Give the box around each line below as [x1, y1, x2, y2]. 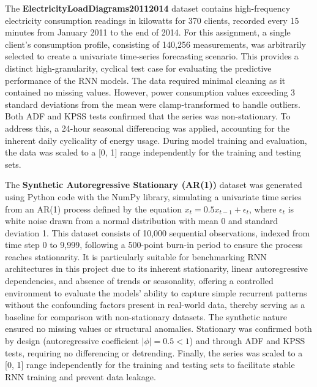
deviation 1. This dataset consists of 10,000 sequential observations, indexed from [5, 226, 310, 239]
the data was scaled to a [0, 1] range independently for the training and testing [5, 146, 301, 159]
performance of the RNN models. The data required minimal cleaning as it [5, 73, 286, 86]
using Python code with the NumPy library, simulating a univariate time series [5, 190, 302, 203]
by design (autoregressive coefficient [5, 334, 139, 347]
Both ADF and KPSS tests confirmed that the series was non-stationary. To [5, 110, 291, 122]
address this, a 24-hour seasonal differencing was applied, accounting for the [5, 121, 289, 134]
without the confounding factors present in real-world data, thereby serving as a [5, 298, 305, 311]
